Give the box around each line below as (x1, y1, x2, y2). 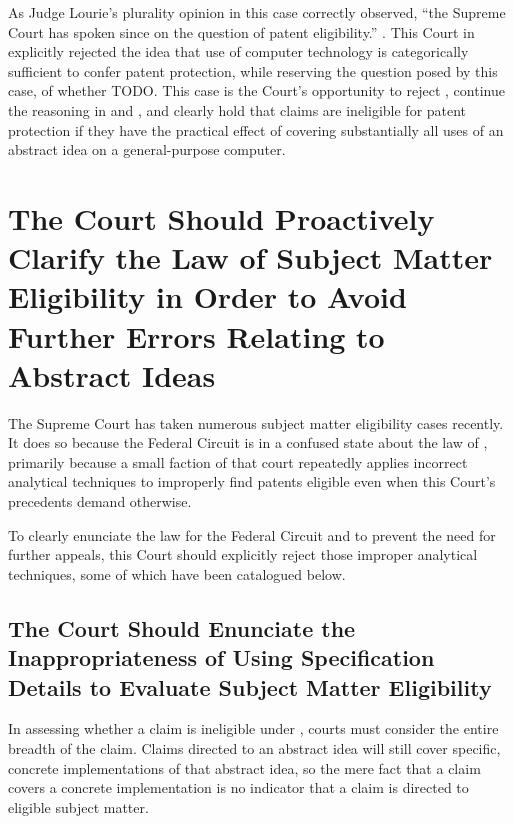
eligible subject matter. (8, 796, 149, 817)
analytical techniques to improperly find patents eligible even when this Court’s (8, 471, 496, 492)
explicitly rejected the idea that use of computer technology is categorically (8, 41, 469, 62)
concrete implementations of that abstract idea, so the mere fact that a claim (8, 757, 481, 778)
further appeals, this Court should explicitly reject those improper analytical (8, 544, 478, 565)
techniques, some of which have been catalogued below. (8, 563, 346, 584)
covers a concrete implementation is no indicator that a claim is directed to (8, 777, 469, 798)
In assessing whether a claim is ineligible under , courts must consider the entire (8, 718, 499, 739)
